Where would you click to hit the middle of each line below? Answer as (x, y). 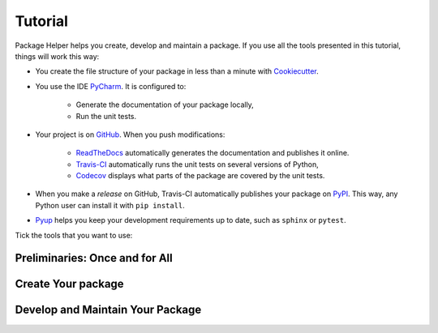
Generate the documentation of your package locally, (165, 105)
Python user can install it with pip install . (110, 205)
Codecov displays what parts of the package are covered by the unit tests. (200, 176)
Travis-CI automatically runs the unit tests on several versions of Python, (198, 164)
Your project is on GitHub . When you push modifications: (130, 134)
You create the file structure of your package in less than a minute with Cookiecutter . (177, 71)
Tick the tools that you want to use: (74, 235)
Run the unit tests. (106, 116)
